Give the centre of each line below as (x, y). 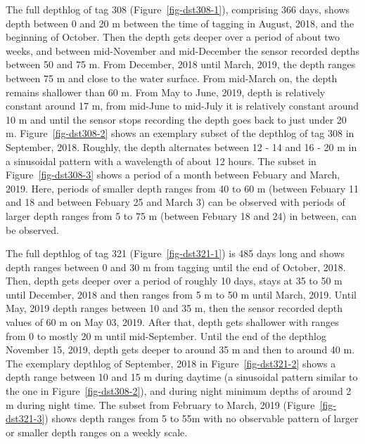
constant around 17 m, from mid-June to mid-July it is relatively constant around (182, 106)
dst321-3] (25, 418)
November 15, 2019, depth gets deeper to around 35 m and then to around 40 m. (180, 350)
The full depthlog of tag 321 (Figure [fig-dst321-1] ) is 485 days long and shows (175, 253)
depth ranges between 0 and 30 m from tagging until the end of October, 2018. (176, 267)
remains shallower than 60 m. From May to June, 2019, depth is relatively (166, 92)
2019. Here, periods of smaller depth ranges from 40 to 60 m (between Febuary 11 (182, 188)
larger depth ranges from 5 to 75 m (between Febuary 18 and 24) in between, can (181, 215)
